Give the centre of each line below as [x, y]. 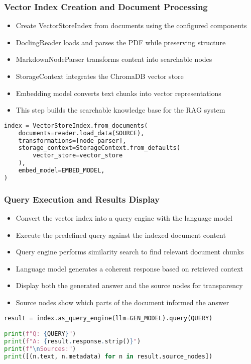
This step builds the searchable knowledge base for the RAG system [120, 110]
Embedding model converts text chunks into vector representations [118, 93]
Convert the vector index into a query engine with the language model [124, 218]
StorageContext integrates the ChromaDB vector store [100, 76]
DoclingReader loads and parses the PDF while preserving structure [121, 42]
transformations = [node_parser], [72, 141]
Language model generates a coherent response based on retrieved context [130, 268]
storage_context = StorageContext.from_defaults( [99, 148]
